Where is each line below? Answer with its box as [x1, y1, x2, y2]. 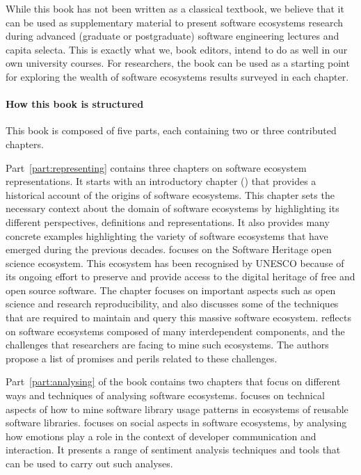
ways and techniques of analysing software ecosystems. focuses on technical [6, 388, 325, 403]
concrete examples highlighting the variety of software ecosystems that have [6, 228, 328, 243]
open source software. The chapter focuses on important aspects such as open [6, 282, 336, 297]
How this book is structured [6, 97, 144, 111]
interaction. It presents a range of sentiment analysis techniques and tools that [6, 442, 341, 457]
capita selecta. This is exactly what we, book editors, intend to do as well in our [6, 42, 348, 56]
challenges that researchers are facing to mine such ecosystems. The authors [6, 337, 329, 352]
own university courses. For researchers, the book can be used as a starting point [6, 56, 350, 70]
